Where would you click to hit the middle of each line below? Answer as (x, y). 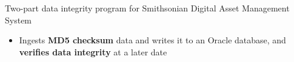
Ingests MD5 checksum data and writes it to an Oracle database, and (152, 40)
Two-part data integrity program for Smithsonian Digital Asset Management (147, 8)
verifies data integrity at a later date (93, 51)
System (18, 20)
